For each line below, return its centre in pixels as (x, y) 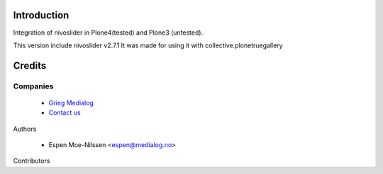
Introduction (41, 15)
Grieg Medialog (71, 103)
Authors (25, 129)
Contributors (32, 161)
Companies (33, 86)
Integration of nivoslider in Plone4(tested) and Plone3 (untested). (108, 33)
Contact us (65, 112)
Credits (30, 65)
